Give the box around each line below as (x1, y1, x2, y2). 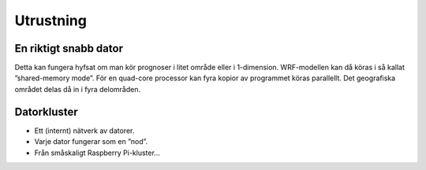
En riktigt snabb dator (14, 42, 124, 55)
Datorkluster (14, 105, 78, 118)
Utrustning (14, 12, 87, 29)
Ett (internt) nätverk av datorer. (34, 126, 135, 135)
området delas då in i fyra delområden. (14, 84, 141, 94)
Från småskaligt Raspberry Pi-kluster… (34, 148, 161, 157)
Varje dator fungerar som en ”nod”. (34, 137, 148, 146)
